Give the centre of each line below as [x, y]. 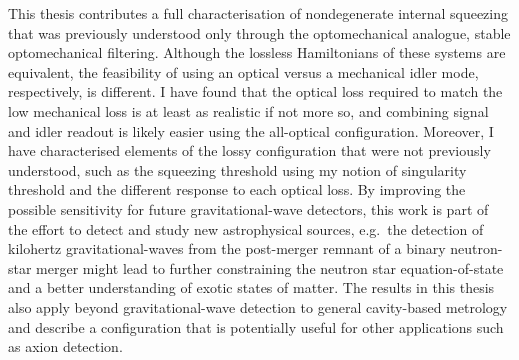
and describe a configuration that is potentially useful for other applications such [256, 326]
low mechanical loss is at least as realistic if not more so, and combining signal [248, 110]
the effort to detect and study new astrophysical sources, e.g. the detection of [246, 228]
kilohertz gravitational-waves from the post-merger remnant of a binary [227, 248]
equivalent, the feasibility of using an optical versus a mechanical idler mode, [243, 71]
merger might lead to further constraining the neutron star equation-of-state [270, 267]
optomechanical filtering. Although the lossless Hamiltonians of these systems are [257, 52]
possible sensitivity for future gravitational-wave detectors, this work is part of [248, 208]
